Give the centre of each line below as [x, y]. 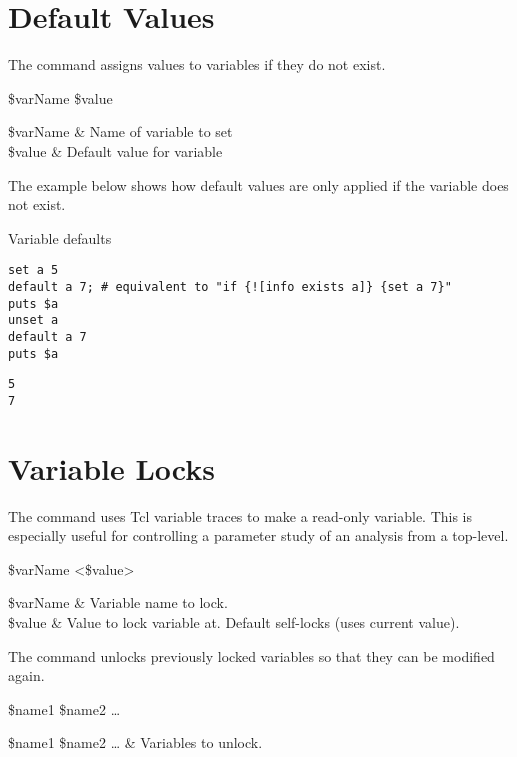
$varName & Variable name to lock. [118, 602]
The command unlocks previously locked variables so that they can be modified [251, 655]
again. [26, 675]
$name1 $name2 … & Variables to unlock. [135, 742]
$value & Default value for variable [115, 150]
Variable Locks [111, 467]
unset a [33, 320]
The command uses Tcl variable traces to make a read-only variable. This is [240, 515]
